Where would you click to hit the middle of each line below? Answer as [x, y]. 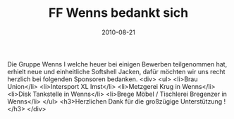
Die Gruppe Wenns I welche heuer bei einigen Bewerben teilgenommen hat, [117, 64]
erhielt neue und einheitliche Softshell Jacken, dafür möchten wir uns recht [116, 71]
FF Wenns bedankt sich [118, 13]
